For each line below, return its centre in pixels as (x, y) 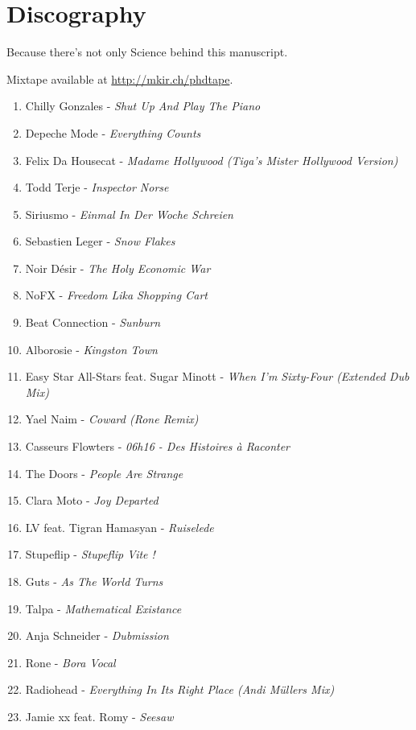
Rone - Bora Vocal (70, 662)
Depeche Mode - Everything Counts (113, 132)
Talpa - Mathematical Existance (103, 608)
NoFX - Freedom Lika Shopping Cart (116, 295)
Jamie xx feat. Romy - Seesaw (99, 716)
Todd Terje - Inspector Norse (97, 187)
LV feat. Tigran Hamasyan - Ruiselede (119, 527)
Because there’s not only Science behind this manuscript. (147, 52)
